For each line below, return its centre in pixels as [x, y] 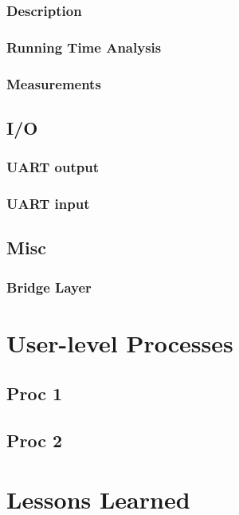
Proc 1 [35, 393]
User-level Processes [120, 342]
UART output [53, 167]
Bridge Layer [49, 287]
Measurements [54, 83]
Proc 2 [35, 440]
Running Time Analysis [84, 47]
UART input [48, 204]
